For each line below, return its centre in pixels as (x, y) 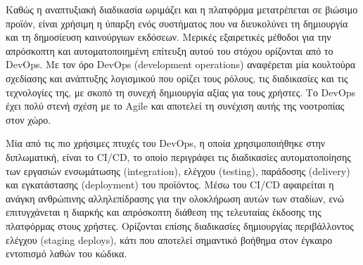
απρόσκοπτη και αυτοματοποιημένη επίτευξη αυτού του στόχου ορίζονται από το (170, 50)
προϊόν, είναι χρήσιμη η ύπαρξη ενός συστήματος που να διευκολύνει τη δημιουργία (177, 23)
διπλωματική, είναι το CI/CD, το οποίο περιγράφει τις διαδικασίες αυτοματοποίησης (178, 156)
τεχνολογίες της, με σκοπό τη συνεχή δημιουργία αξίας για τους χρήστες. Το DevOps (181, 92)
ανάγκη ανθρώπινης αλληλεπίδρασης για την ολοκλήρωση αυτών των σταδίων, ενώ (175, 198)
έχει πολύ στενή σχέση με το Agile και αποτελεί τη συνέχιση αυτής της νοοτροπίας (175, 106)
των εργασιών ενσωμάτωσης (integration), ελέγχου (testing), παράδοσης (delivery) (178, 170)
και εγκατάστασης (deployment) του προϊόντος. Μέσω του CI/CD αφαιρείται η (170, 185)
